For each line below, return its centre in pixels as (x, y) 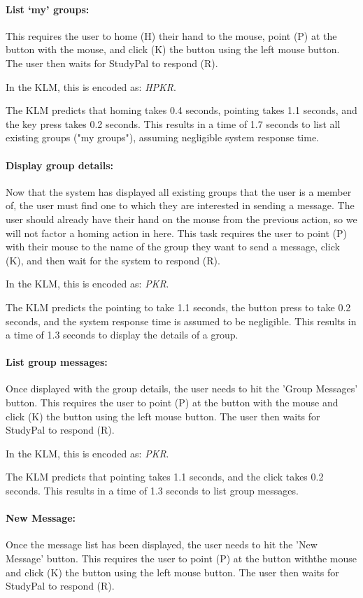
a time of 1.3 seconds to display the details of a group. (122, 335)
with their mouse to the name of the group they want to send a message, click (173, 247)
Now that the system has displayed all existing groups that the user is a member (179, 191)
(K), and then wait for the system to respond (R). (113, 260)
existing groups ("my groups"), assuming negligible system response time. (162, 137)
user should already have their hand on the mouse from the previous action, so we (181, 219)
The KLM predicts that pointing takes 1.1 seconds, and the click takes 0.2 (165, 477)
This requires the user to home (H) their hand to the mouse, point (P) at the (171, 35)
